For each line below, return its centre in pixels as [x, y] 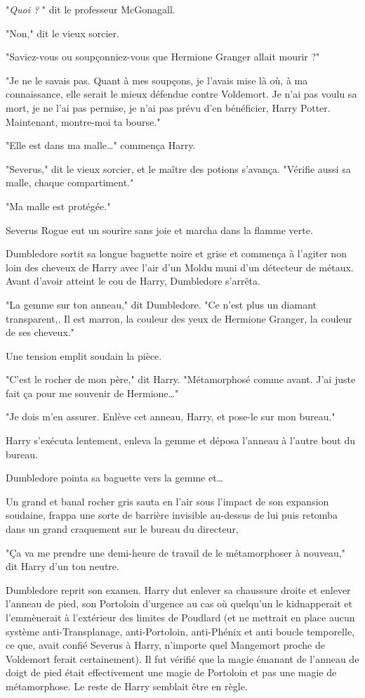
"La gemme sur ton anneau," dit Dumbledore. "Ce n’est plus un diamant [161, 304]
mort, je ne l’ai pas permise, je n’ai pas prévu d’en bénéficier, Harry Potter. [168, 107]
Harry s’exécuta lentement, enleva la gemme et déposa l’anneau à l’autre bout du [181, 440]
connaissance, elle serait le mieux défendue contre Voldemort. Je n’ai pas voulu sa [181, 94]
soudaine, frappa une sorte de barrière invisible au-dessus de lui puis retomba [172, 515]
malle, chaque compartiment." [70, 182]
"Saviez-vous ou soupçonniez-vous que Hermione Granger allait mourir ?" [163, 57]
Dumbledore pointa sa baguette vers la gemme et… [114, 478]
